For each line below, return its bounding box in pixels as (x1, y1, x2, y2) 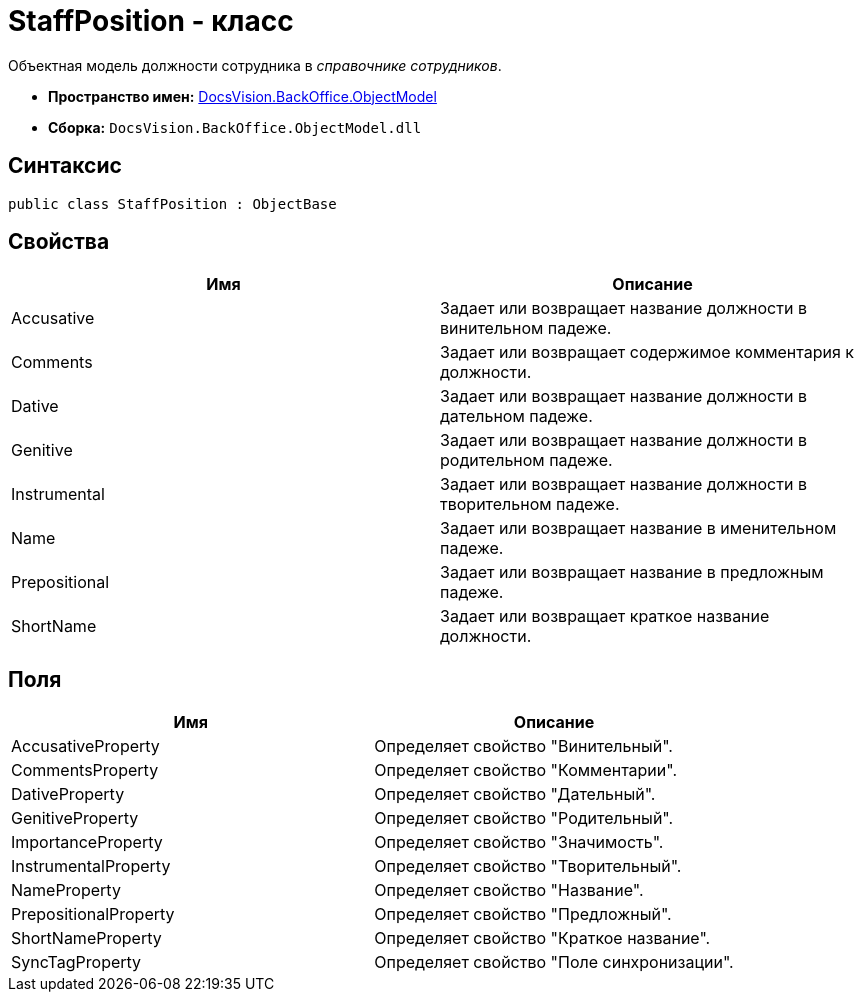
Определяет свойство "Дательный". (374, 784, 656, 805)
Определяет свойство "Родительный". (374, 808, 674, 829)
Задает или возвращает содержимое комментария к (440, 342, 855, 363)
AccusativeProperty (11, 736, 160, 757)
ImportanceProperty (11, 832, 163, 853)
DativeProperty (11, 784, 125, 805)
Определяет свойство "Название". (374, 880, 644, 901)
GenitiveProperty (11, 808, 139, 829)
